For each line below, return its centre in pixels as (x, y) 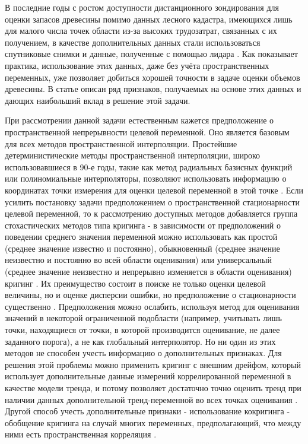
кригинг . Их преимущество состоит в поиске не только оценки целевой (135, 283)
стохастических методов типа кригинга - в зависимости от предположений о (143, 225)
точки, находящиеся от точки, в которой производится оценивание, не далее (142, 330)
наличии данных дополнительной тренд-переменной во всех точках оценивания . (151, 399)
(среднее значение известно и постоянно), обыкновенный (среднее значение (142, 248)
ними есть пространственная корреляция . (81, 434)
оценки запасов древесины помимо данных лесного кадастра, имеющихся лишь (149, 19)
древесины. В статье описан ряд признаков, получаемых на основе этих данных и (153, 89)
